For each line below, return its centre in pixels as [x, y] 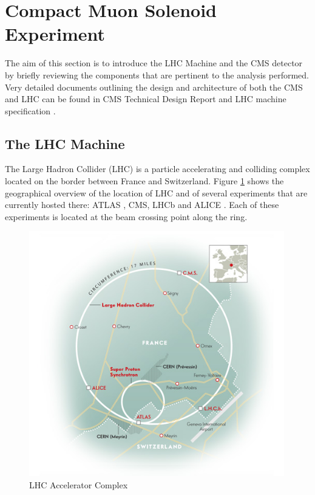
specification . [30, 110]
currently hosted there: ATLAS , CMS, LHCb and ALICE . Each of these [142, 205]
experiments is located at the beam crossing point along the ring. [126, 216]
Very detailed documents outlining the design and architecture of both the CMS [154, 87]
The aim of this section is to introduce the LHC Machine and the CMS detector [154, 63]
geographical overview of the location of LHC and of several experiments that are [156, 192]
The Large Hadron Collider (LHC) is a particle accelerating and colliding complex [157, 169]
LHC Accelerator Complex [79, 484]
